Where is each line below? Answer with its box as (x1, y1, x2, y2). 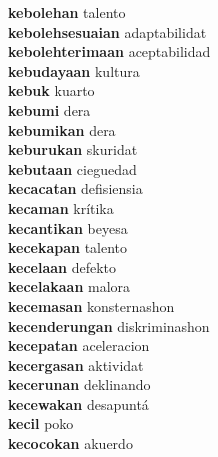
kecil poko (8, 413, 74, 434)
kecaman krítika (8, 197, 114, 218)
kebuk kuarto (8, 80, 95, 101)
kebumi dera (8, 99, 91, 120)
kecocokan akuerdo (8, 433, 133, 454)
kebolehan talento (8, 2, 126, 22)
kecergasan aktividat (8, 354, 144, 375)
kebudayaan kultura (8, 60, 140, 81)
